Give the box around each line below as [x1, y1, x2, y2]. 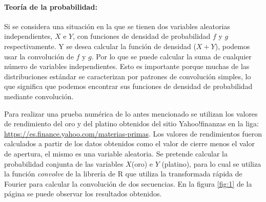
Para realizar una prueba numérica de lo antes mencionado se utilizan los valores [4, 108, 258, 119]
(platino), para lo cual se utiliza [161, 158, 261, 169]
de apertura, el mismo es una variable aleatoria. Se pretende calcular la [4, 148, 228, 159]
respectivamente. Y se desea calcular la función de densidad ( [4, 40, 196, 51]
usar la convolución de [4, 51, 74, 61]
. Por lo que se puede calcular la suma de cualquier [91, 51, 252, 61]
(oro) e [131, 158, 153, 169]
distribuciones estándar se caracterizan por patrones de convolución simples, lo [4, 71, 251, 81]
